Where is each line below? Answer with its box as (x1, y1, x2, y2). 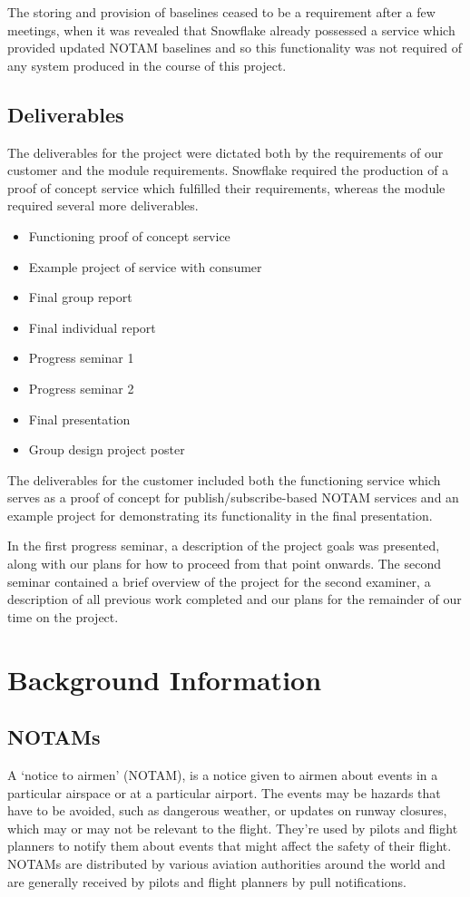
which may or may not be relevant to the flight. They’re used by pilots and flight (7, 818, 458, 837)
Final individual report (28, 317, 156, 336)
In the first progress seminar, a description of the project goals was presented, (7, 536, 440, 555)
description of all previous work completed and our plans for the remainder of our (7, 590, 462, 609)
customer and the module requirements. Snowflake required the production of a (7, 161, 449, 180)
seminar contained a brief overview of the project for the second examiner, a (7, 571, 431, 590)
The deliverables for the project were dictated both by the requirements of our (7, 142, 444, 161)
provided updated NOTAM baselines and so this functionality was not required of (7, 38, 463, 57)
